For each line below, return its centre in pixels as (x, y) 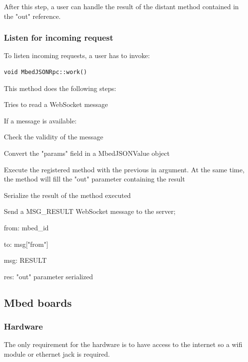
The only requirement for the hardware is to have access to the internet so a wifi (123, 344)
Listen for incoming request (59, 38)
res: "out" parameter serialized (49, 276)
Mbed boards (38, 302)
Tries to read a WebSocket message (56, 104)
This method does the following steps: (60, 88)
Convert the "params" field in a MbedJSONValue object (87, 153)
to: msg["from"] (26, 244)
